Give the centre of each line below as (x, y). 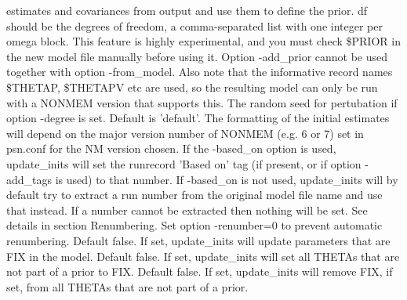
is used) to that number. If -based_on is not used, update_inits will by (227, 179)
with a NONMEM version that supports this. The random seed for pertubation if (202, 102)
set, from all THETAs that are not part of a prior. (127, 286)
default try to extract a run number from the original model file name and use (194, 195)
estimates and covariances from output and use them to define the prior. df (187, 10)
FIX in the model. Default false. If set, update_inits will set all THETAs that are (203, 256)
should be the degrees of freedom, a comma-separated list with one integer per (194, 25)
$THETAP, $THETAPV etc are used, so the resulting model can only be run (192, 87)
